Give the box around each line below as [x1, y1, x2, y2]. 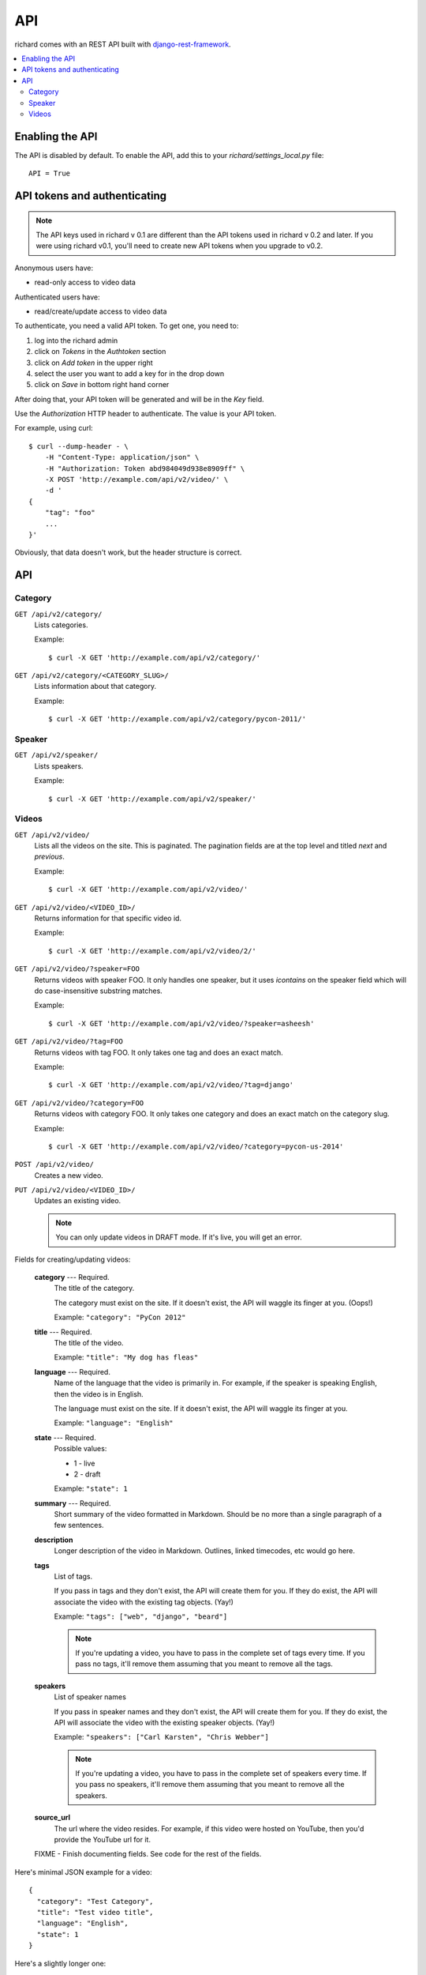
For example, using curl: [14, 423, 94, 433]
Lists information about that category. [34, 682, 157, 691]
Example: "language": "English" [54, 1418, 174, 1428]
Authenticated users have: [14, 292, 100, 302]
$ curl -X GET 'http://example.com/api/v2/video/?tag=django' [48, 1081, 294, 1089]
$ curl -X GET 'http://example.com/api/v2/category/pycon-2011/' [48, 715, 307, 724]
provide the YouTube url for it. [54, 1835, 151, 1845]
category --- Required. [34, 1273, 110, 1282]
